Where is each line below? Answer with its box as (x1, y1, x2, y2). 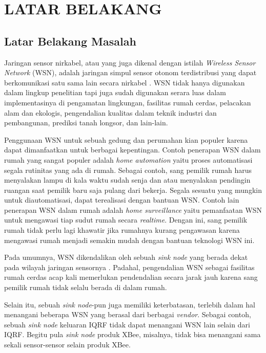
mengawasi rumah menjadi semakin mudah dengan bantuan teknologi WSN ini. (4, 234, 255, 245)
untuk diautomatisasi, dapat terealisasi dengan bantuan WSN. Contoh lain (4, 194, 239, 205)
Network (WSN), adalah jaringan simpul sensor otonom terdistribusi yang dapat (4, 67, 257, 78)
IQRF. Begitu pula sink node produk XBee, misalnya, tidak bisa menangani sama (4, 329, 261, 340)
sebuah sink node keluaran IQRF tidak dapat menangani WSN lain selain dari (4, 319, 250, 329)
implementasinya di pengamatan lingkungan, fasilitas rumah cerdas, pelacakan (4, 97, 251, 107)
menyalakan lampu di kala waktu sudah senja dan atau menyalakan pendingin (4, 174, 251, 185)
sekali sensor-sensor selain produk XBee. (4, 339, 131, 350)
